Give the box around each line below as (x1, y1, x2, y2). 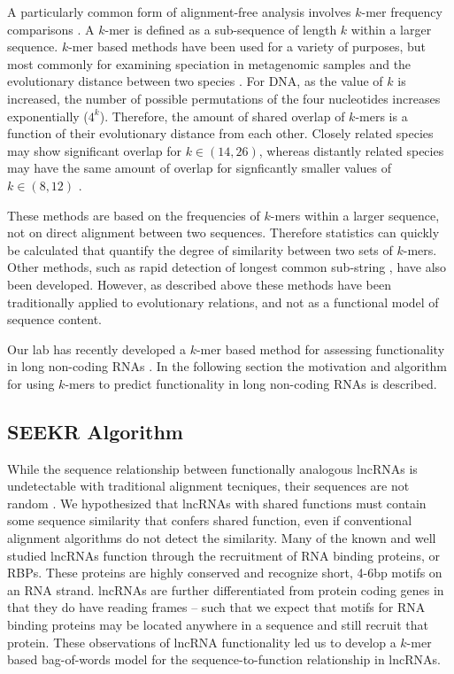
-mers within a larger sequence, (270, 205, 440, 224)
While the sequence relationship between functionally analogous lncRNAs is (7, 459, 418, 477)
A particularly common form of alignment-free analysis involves (7, 3, 351, 20)
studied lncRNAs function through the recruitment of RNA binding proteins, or (7, 546, 440, 564)
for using (7, 374, 55, 392)
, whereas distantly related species (258, 141, 444, 159)
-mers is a (355, 106, 408, 125)
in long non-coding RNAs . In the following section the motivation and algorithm (7, 357, 448, 376)
